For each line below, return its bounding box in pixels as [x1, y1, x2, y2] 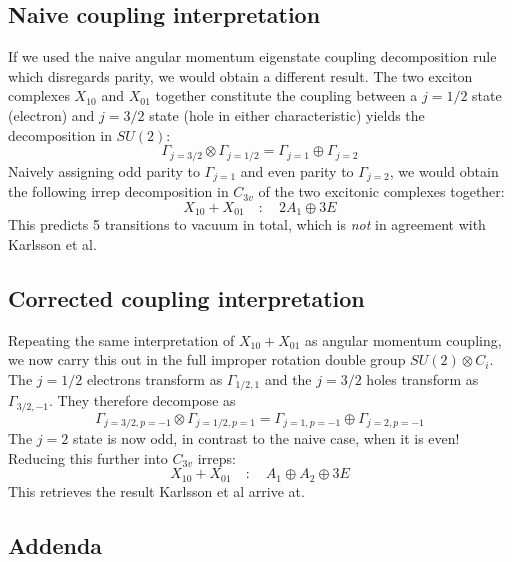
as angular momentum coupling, [305, 329, 502, 350]
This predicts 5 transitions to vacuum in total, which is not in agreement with [8, 214, 486, 235]
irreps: [197, 447, 236, 468]
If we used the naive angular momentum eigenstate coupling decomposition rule [8, 46, 497, 67]
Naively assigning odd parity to [8, 160, 200, 181]
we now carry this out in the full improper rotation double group [8, 349, 406, 370]
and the [264, 368, 312, 389]
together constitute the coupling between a [155, 85, 418, 106]
